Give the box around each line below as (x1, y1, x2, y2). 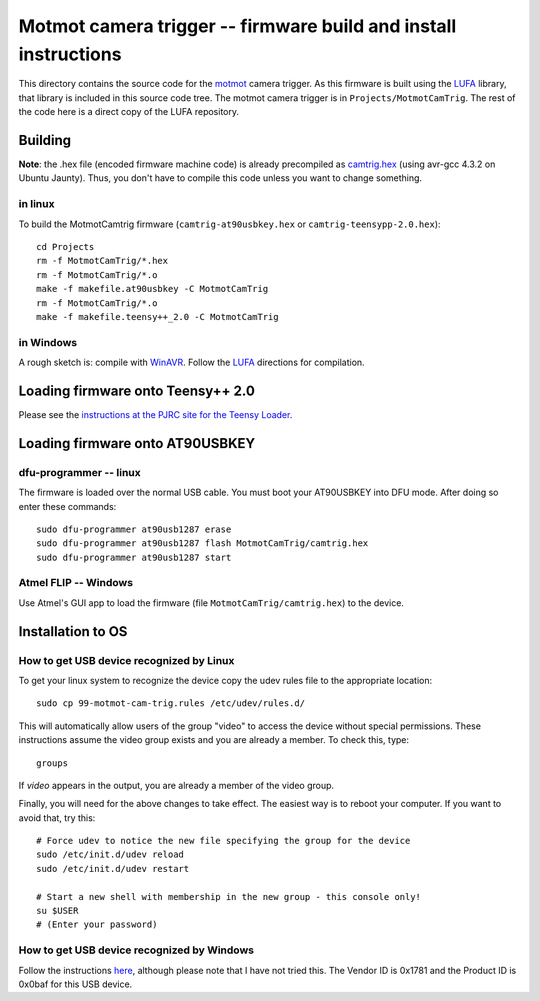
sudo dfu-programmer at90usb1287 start (36, 551, 232, 563)
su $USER (36, 905, 79, 917)
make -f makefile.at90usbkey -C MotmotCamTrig (36, 283, 269, 295)
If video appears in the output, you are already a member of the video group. (18, 779, 335, 791)
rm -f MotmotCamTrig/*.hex (36, 255, 169, 267)
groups (36, 757, 69, 769)
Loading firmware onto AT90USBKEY (18, 435, 256, 452)
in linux (18, 197, 55, 211)
